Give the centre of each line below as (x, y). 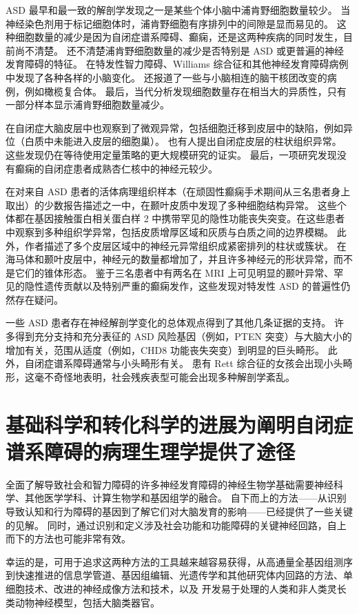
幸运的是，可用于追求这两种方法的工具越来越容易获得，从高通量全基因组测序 (179, 561)
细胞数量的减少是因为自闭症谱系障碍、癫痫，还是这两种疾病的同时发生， (179, 37)
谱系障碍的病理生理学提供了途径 (151, 451)
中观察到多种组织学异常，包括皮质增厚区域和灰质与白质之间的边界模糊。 (170, 231)
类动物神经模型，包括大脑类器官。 (83, 602)
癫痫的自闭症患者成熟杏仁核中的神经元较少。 (116, 168)
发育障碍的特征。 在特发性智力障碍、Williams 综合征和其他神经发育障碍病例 (177, 64)
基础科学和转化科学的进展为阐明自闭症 (179, 424)
